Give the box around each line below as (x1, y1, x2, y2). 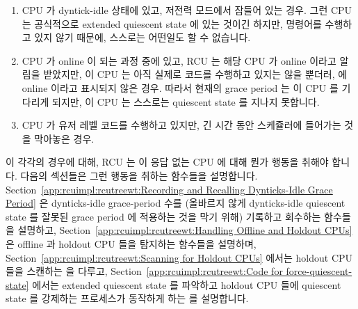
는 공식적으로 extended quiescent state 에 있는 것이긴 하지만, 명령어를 (22, 16, 322, 31)
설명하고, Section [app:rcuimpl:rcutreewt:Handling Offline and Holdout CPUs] (17, 223, 352, 237)
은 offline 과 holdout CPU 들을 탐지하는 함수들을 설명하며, (6, 236, 257, 251)
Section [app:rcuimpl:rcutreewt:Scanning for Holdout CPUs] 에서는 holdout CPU (6, 250, 353, 264)
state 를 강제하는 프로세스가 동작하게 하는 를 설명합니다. (6, 291, 249, 306)
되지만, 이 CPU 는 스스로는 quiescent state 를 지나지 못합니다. (52, 94, 320, 109)
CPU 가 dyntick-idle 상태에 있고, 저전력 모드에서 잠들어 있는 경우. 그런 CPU (22, 3, 352, 17)
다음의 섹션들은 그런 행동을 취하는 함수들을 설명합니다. (20, 168, 258, 182)
